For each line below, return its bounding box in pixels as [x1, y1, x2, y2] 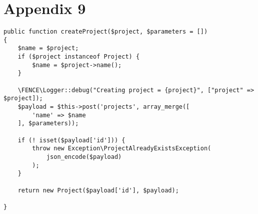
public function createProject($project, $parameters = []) [3, 28, 208, 36]
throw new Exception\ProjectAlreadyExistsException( [32, 145, 211, 152]
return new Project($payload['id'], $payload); [17, 186, 179, 194]
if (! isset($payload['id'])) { [17, 136, 125, 144]
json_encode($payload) [46, 153, 122, 160]
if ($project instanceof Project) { [17, 53, 140, 61]
